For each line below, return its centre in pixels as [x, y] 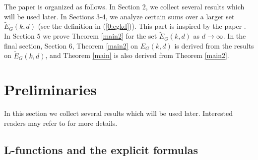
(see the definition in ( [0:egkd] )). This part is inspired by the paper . [142, 26]
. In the [234, 36]
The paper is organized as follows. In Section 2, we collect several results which [124, 6]
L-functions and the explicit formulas [101, 149]
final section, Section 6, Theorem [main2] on [71, 45]
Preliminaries [50, 89]
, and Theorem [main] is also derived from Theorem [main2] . [137, 55]
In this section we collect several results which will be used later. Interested [119, 113]
